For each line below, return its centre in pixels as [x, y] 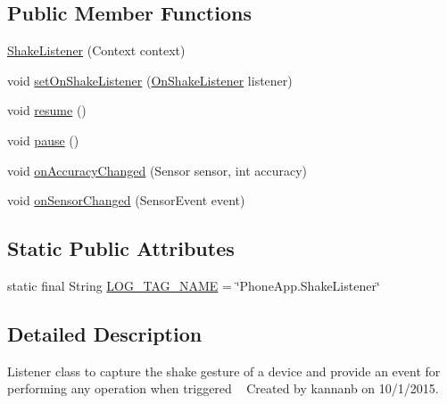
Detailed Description [105, 333]
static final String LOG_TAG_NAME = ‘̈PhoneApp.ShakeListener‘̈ [194, 285]
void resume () [47, 110]
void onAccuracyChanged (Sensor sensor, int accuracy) [157, 170]
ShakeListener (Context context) [96, 50]
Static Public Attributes [121, 248]
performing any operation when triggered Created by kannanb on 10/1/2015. [223, 388]
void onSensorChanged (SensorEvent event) [126, 200]
